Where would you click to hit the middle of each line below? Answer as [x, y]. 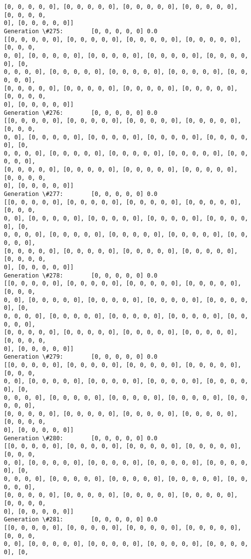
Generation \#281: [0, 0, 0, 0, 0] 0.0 [81, 520]
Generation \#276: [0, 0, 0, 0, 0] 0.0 [81, 113]
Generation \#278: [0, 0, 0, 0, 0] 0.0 [81, 275]
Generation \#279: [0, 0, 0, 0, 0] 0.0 [81, 357]
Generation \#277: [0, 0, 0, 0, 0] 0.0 [81, 194]
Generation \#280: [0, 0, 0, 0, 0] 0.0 [81, 438]
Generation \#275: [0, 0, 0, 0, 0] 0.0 [81, 31]
